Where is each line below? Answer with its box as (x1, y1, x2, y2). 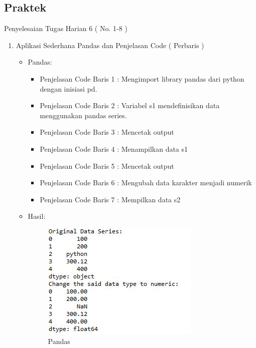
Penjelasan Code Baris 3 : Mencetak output (40, 127, 174, 137)
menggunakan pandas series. (40, 110, 127, 120)
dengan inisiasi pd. (40, 83, 97, 94)
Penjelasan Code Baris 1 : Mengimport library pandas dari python (40, 73, 244, 84)
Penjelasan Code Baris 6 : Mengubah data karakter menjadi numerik (40, 177, 252, 188)
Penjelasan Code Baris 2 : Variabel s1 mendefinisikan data (40, 100, 220, 111)
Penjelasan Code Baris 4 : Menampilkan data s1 (40, 143, 188, 154)
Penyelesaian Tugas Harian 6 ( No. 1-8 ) (4, 23, 127, 34)
